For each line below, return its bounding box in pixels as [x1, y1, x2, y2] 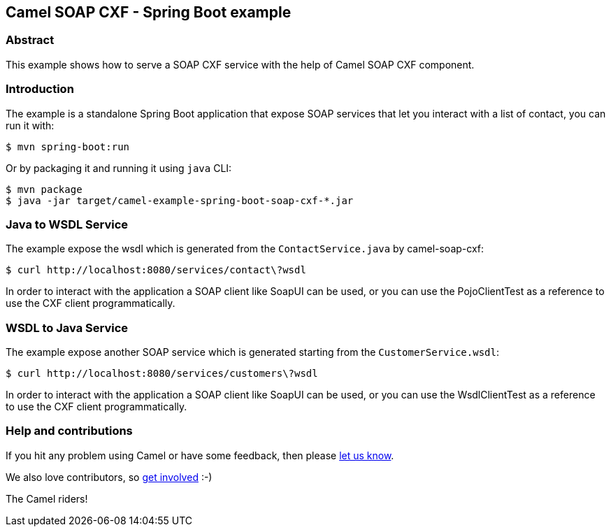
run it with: [6, 119, 55, 131]
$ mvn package [6, 183, 82, 195]
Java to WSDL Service [6, 217, 129, 231]
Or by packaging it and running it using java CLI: [6, 161, 232, 174]
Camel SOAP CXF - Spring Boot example [6, 3, 292, 21]
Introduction [6, 82, 74, 96]
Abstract [6, 33, 55, 48]
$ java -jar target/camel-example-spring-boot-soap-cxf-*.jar [6, 194, 354, 206]
